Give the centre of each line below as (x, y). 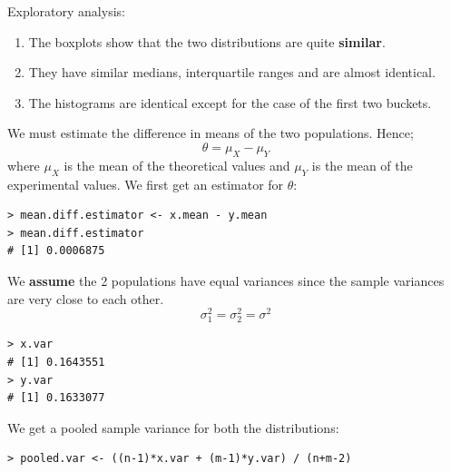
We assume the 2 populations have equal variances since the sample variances (226, 280)
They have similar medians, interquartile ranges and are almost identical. (232, 72)
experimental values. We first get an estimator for (146, 184)
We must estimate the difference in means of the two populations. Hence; (211, 133)
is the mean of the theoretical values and (177, 165)
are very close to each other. (86, 298)
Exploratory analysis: (66, 11)
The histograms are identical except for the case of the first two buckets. (230, 102)
